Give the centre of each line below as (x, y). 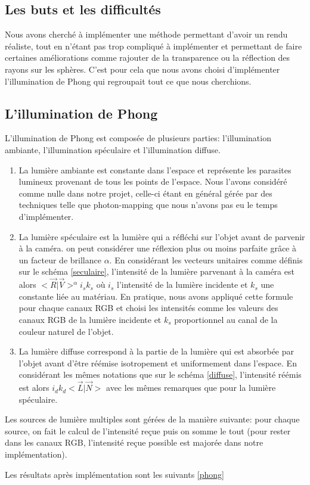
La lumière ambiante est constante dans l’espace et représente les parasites (155, 170)
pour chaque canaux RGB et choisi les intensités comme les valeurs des (148, 308)
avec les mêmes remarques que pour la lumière (191, 388)
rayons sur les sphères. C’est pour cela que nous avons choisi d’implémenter (142, 69)
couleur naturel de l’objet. (66, 331)
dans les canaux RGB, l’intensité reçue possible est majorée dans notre (134, 442)
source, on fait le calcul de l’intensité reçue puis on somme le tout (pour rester (148, 430)
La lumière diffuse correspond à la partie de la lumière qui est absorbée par (156, 351)
